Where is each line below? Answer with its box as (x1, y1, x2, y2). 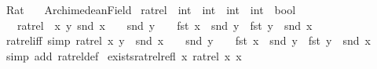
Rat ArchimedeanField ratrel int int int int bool (5, 2, 296, 17)
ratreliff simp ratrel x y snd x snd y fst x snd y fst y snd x (5, 32, 371, 49)
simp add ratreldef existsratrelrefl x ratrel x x (5, 47, 242, 64)
